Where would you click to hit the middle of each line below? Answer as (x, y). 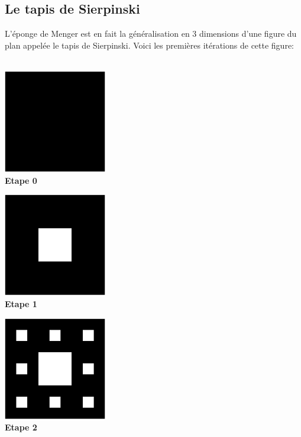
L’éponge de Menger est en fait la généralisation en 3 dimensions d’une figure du (151, 34)
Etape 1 (21, 303)
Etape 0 (21, 180)
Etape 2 (21, 427)
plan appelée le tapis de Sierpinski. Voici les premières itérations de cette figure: (150, 45)
